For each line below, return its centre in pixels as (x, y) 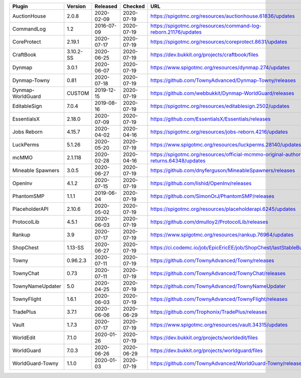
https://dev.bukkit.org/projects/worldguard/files (207, 350)
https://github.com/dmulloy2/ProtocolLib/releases (209, 222)
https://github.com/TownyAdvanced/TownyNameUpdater (218, 286)
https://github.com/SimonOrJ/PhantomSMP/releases (212, 196)
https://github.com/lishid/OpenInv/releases (201, 183)
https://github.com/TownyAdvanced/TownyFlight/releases (219, 299)
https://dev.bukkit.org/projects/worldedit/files (204, 338)
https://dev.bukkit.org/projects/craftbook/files (205, 54)
